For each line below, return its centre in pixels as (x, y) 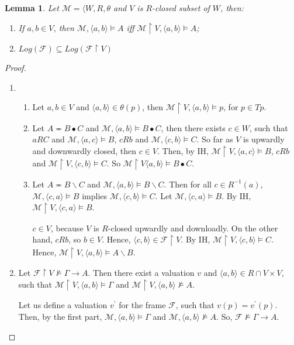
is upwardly (264, 139)
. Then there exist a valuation (141, 273)
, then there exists (193, 127)
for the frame (142, 305)
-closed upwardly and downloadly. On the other (193, 228)
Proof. (15, 68)
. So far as (215, 139)
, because (67, 228)
